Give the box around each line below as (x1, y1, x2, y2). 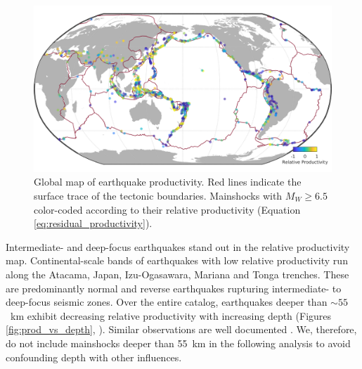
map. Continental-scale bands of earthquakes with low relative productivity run (6, 253, 348, 268)
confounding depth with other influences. (6, 349, 182, 364)
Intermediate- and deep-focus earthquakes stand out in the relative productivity (6, 239, 350, 254)
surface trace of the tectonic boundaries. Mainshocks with (34, 188, 283, 203)
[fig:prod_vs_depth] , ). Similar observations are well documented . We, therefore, (6, 322, 357, 337)
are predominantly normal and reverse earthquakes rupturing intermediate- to (6, 280, 342, 295)
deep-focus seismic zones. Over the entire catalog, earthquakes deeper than (6, 294, 328, 309)
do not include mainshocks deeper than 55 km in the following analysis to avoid (6, 335, 351, 350)
